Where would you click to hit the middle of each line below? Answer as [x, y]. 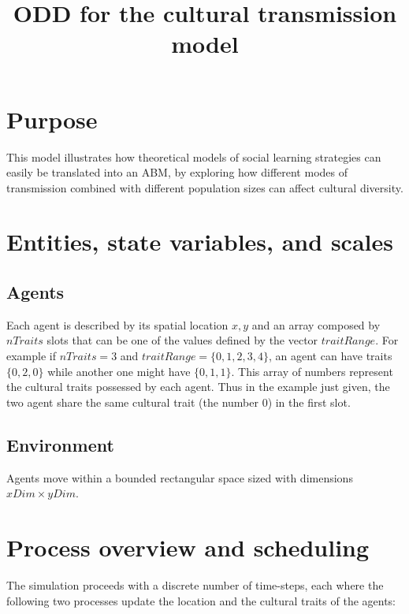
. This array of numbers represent [312, 371]
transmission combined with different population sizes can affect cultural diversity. [205, 187]
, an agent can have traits [331, 356]
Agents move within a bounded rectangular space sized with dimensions [180, 477]
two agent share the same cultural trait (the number [132, 402]
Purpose [52, 119]
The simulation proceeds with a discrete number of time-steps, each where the [195, 584]
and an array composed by [316, 324]
